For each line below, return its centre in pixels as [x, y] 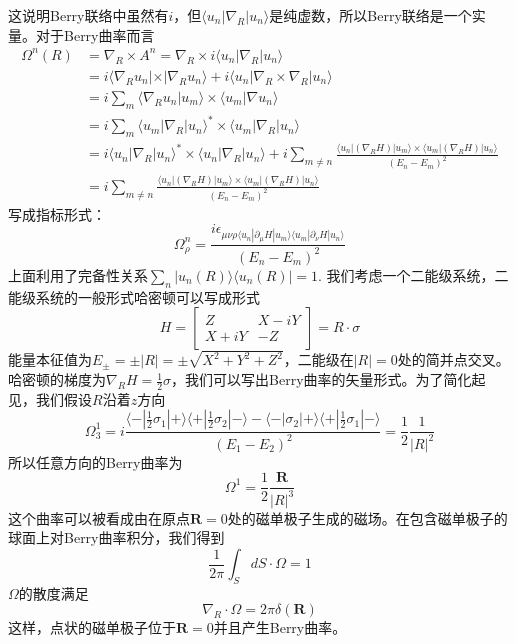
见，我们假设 [50, 398]
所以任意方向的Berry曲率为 [95, 461]
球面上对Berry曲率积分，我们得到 [116, 537]
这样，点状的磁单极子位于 [92, 627]
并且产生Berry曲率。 [280, 627]
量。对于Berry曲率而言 [81, 34]
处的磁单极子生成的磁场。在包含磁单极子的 [367, 517]
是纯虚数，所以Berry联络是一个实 [377, 15]
